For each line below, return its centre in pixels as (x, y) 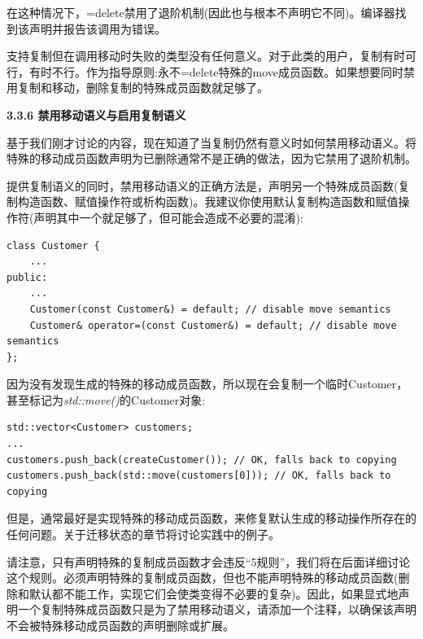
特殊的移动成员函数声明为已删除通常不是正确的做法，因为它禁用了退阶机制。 (211, 158)
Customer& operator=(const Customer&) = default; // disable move (213, 325)
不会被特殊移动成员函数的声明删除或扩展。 (120, 625)
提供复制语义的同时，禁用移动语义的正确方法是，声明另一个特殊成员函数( (203, 185)
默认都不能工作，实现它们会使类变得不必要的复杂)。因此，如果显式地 (214, 593)
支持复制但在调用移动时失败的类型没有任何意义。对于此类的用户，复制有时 (206, 56)
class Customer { (53, 245)
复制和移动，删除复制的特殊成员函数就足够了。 (143, 88)
